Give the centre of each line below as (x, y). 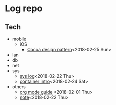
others (19, 87)
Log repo (24, 9)
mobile (19, 39)
